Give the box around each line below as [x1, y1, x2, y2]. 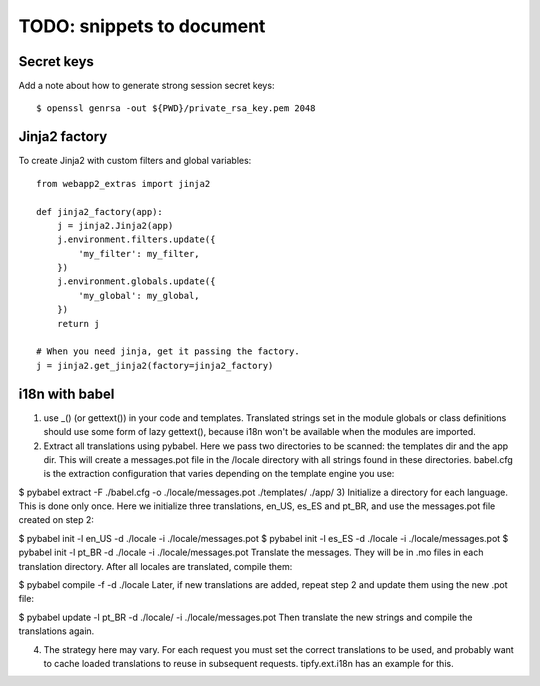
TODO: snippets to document [18, 15, 266, 37]
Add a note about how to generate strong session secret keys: [18, 80, 275, 92]
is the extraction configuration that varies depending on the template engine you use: [43, 468, 395, 480]
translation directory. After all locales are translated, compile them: [18, 560, 293, 572]
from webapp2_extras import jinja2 [36, 178, 211, 189]
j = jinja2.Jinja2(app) [56, 220, 174, 231]
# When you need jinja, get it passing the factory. [36, 346, 300, 357]
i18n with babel [18, 385, 115, 402]
